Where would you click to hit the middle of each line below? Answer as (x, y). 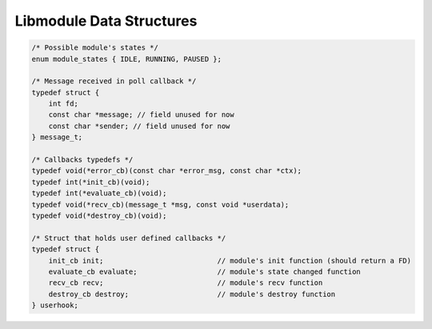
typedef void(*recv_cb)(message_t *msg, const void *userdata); (160, 205)
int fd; (64, 104)
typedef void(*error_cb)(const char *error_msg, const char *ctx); (167, 171)
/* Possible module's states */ (95, 48)
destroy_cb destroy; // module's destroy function (192, 294)
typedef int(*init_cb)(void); (91, 182)
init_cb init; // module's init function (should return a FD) (230, 261)
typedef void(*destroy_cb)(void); (99, 216)
